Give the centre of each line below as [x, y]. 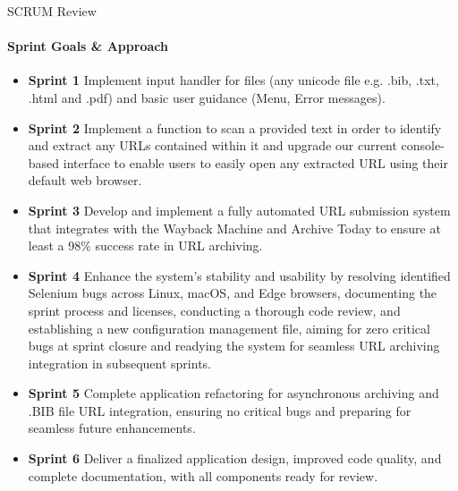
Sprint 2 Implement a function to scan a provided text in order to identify [235, 127]
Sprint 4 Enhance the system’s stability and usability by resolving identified [239, 275]
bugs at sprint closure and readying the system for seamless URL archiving [234, 346]
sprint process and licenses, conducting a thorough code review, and [214, 310]
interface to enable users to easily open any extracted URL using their [255, 162]
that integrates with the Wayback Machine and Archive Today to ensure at [234, 228]
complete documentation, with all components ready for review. [203, 475]
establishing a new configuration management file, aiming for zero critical [229, 328]
